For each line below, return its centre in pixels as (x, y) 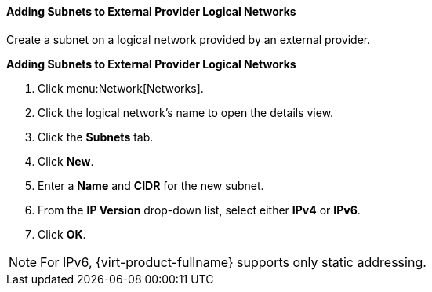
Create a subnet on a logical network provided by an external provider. (189, 39)
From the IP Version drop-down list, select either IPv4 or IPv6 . (199, 210)
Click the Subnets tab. (96, 137)
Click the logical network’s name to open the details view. (186, 112)
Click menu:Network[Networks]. (121, 88)
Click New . (66, 161)
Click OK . (62, 234)
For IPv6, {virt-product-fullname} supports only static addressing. (233, 262)
